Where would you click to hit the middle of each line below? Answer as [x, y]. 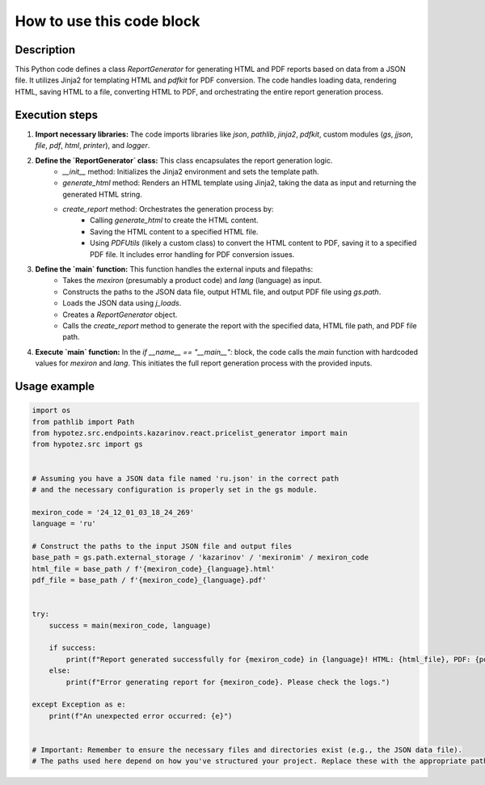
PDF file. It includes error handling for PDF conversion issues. [192, 254]
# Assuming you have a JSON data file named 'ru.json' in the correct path [186, 478]
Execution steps [57, 114]
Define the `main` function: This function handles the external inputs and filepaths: [174, 269]
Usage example [55, 386]
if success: [73, 648]
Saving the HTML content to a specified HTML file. [174, 231]
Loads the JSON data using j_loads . [122, 303]
